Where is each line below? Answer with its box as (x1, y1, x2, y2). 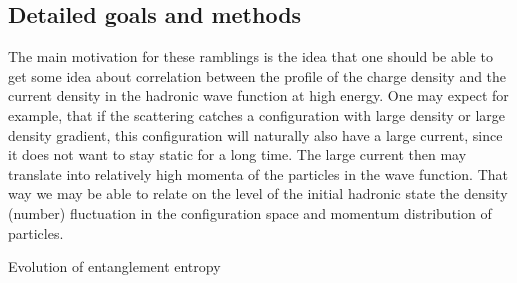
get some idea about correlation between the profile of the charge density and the (8, 65, 507, 86)
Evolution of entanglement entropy (8, 256, 221, 277)
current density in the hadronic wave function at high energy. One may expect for (8, 85, 509, 106)
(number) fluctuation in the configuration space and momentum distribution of (8, 202, 492, 223)
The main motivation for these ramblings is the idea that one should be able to (8, 46, 493, 67)
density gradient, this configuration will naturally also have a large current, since (8, 124, 503, 145)
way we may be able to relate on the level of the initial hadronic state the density (8, 183, 508, 204)
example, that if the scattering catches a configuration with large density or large (8, 104, 506, 125)
